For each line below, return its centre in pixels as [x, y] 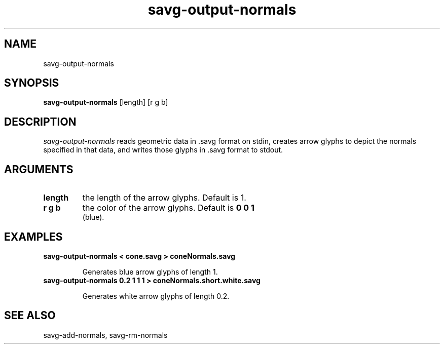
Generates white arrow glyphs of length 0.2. [156, 296]
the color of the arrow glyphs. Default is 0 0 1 [168, 208]
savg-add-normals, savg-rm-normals [105, 335]
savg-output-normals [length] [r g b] [106, 102]
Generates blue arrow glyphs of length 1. [150, 272]
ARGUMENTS [39, 169]
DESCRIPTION [40, 122]
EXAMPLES [33, 237]
